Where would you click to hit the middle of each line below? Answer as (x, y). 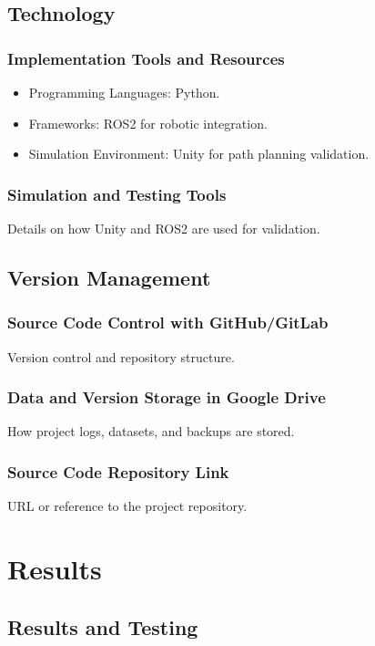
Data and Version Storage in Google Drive (167, 397)
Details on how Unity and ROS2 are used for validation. (164, 228)
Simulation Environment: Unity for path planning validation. (199, 154)
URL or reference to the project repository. (127, 506)
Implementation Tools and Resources (146, 58)
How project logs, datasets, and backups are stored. (151, 431)
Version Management (109, 277)
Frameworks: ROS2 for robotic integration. (148, 123)
